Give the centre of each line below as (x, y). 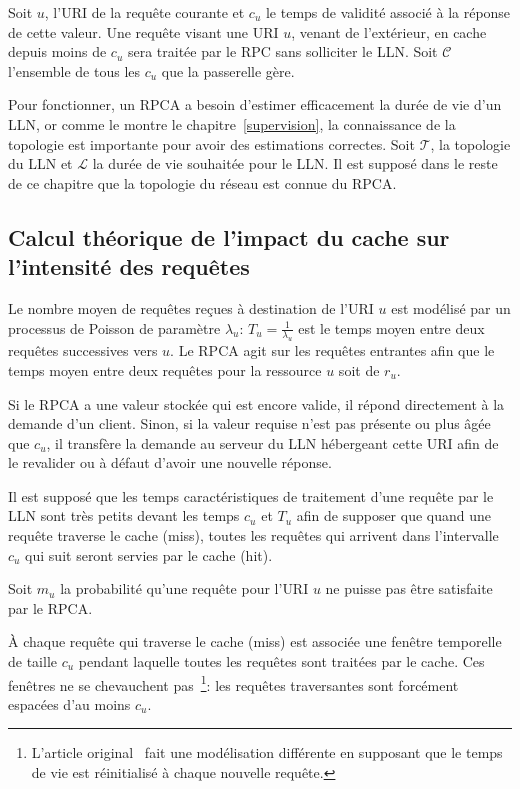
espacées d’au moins (69, 703)
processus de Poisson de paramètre (114, 327)
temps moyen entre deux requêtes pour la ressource (165, 369)
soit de (359, 369)
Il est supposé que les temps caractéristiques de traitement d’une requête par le (251, 495)
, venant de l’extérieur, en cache (389, 31)
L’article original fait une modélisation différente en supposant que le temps (267, 752)
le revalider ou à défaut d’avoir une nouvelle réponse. (170, 462)
